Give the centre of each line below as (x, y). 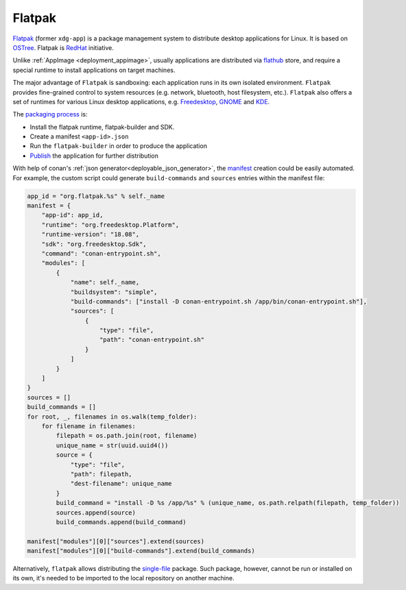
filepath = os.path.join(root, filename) (127, 436)
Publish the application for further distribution (94, 156)
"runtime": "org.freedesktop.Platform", (110, 225)
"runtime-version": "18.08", (91, 234)
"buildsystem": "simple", (114, 292)
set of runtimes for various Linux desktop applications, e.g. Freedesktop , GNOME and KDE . (141, 101)
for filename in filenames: (89, 426)
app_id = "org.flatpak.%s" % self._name (96, 196)
